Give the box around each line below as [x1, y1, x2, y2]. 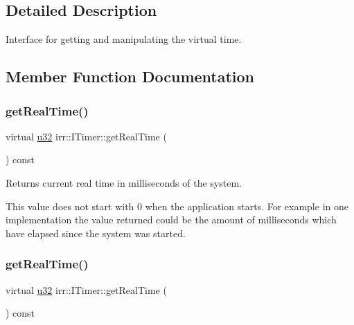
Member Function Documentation [6, 66, 255, 87]
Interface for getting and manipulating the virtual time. [6, 32, 242, 46]
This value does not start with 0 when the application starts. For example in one [6, 198, 348, 213]
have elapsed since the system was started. [6, 225, 186, 240]
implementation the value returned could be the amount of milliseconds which [6, 212, 337, 227]
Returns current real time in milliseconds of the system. [6, 175, 242, 189]
